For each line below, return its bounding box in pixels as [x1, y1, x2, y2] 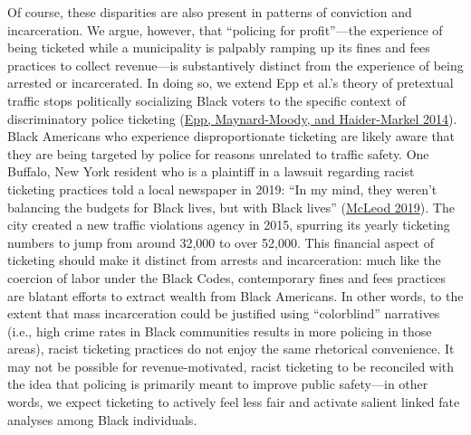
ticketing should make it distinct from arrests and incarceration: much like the [7, 251, 441, 270]
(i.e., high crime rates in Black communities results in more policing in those [7, 321, 432, 340]
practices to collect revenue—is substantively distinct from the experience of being [7, 55, 464, 74]
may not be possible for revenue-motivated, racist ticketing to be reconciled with [7, 356, 455, 375]
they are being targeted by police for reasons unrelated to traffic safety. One [7, 144, 429, 163]
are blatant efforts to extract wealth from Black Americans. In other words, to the [7, 286, 464, 305]
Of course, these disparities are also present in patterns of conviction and [7, 3, 412, 21]
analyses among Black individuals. [7, 410, 197, 429]
